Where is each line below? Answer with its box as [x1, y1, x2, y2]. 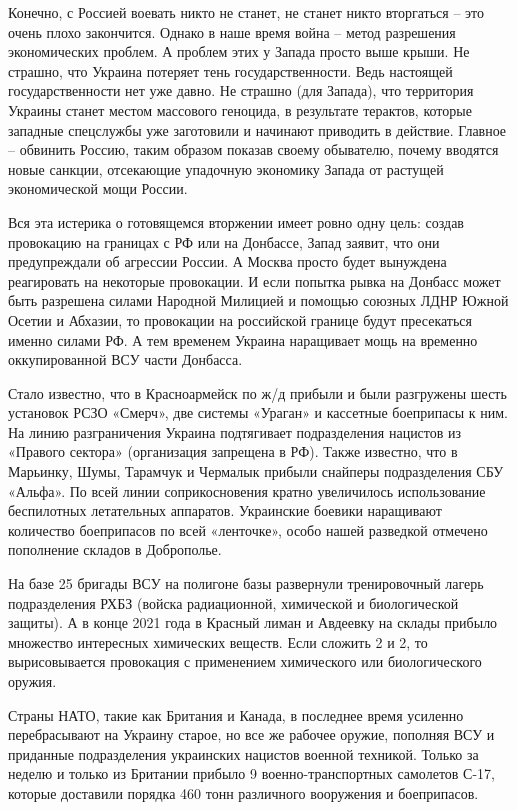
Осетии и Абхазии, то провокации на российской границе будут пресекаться [8, 309, 473, 330]
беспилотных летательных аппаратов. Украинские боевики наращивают [8, 500, 442, 521]
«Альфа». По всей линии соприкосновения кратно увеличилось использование [8, 480, 486, 501]
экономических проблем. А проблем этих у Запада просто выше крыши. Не [8, 41, 470, 62]
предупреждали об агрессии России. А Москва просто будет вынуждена [8, 251, 447, 272]
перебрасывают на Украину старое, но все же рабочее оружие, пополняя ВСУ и [8, 724, 495, 745]
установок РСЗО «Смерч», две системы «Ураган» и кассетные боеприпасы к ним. [8, 402, 508, 423]
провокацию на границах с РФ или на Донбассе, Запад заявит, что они [8, 231, 440, 252]
